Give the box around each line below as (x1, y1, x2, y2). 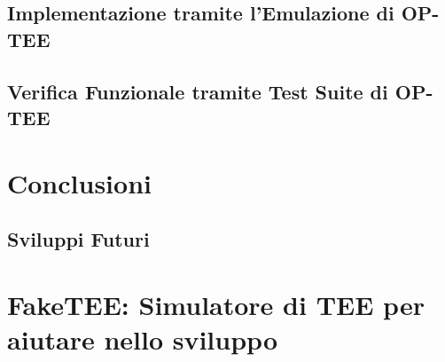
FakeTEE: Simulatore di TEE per (7, 286, 425, 322)
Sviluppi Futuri (7, 225, 150, 253)
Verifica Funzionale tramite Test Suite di (7, 77, 388, 105)
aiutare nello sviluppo (7, 320, 277, 357)
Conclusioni (7, 164, 152, 201)
